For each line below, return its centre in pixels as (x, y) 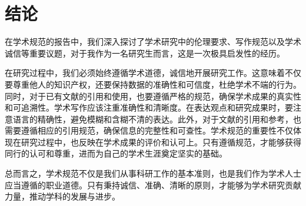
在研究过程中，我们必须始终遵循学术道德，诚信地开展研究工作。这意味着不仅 (153, 73)
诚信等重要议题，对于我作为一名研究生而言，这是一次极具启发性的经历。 (145, 53)
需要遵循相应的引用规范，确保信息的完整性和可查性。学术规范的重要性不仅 (149, 130)
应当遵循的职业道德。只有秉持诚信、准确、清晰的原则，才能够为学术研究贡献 (153, 185)
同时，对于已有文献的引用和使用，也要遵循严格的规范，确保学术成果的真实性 (153, 96)
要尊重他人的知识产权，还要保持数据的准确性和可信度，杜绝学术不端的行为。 (153, 84)
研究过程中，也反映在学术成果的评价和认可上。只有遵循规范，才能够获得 (161, 142)
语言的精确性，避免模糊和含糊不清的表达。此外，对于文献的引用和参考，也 (157, 119)
